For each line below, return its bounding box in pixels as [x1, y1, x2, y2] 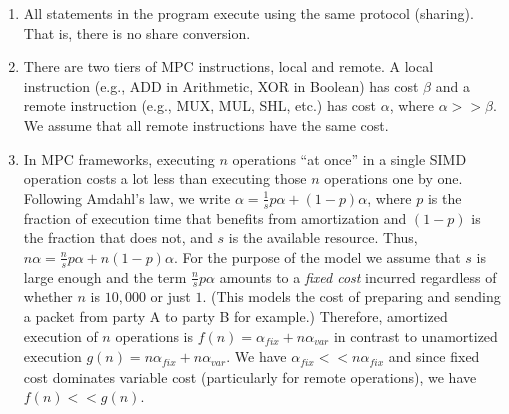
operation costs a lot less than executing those [23, 168, 307, 189]
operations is [115, 325, 194, 346]
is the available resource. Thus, [228, 227, 418, 248]
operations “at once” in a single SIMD [232, 148, 467, 169]
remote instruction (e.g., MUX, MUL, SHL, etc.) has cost [23, 95, 377, 116]
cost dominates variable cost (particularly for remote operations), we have [23, 366, 477, 387]
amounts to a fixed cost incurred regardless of [219, 266, 497, 287]
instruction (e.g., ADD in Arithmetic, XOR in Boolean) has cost [23, 75, 419, 96]
